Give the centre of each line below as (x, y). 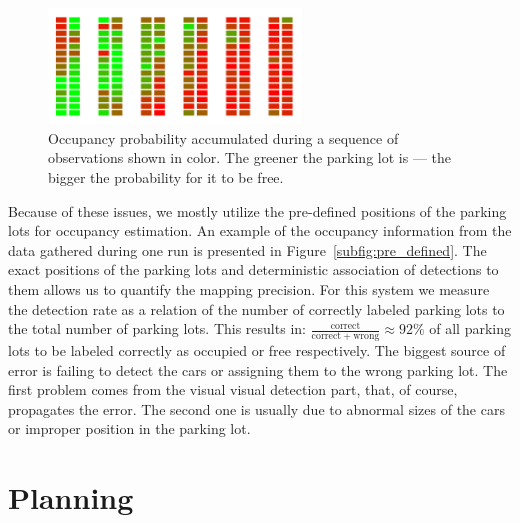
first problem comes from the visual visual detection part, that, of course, (233, 389)
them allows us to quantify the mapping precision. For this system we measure (249, 289)
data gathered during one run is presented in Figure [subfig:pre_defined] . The (247, 249)
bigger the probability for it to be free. (166, 177)
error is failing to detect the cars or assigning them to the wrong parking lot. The (258, 369)
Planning (71, 497)
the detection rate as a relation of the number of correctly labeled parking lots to (256, 308)
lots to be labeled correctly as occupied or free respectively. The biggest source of (257, 350)
